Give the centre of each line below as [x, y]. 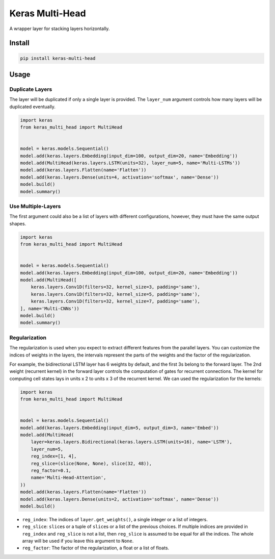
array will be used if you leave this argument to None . [78, 541]
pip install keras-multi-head [58, 58]
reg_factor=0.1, [51, 470]
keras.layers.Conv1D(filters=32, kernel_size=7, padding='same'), [116, 301]
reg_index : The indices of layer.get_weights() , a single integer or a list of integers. [115, 519]
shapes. [18, 223]
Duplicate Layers [31, 89]
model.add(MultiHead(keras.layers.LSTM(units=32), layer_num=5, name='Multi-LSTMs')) [130, 163]
